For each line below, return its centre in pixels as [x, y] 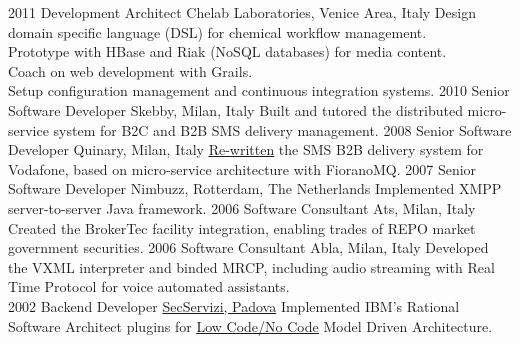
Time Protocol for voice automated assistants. [149, 286]
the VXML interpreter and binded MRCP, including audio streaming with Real [251, 266]
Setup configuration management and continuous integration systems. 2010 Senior [259, 90]
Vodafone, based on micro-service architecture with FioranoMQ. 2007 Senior [242, 168]
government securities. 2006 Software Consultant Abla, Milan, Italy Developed [248, 247]
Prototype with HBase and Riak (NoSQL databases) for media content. [227, 51]
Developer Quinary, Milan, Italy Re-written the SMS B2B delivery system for [246, 149]
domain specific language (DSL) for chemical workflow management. [217, 31]
